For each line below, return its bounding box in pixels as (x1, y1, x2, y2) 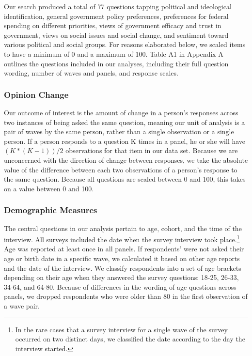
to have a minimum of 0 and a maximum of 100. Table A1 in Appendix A (4, 48, 223, 59)
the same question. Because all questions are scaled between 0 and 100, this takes (4, 174, 246, 184)
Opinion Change (4, 88, 69, 100)
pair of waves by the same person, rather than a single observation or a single (4, 126, 234, 137)
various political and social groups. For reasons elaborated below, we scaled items (4, 39, 246, 49)
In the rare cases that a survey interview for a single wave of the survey (15, 324, 228, 334)
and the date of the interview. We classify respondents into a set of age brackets (4, 263, 241, 273)
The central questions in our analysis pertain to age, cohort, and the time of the (4, 223, 242, 233)
